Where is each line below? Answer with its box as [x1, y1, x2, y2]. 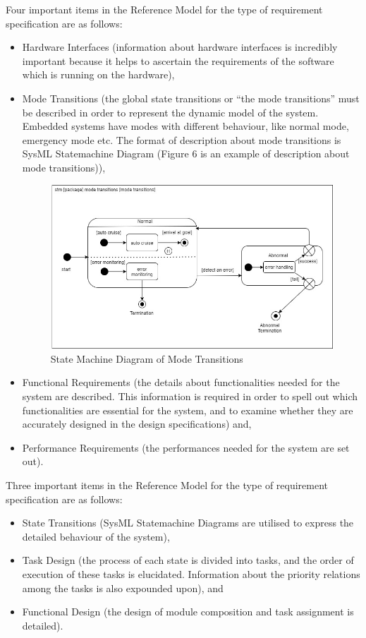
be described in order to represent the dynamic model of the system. [22, 104, 319, 119]
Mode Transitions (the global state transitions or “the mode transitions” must [22, 90, 360, 105]
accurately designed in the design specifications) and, [22, 416, 252, 431]
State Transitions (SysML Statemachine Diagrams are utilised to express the [22, 515, 354, 530]
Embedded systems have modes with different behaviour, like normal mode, [22, 119, 349, 133]
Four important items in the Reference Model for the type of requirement [6, 2, 323, 16]
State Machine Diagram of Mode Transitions [50, 351, 243, 366]
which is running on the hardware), [22, 67, 175, 82]
